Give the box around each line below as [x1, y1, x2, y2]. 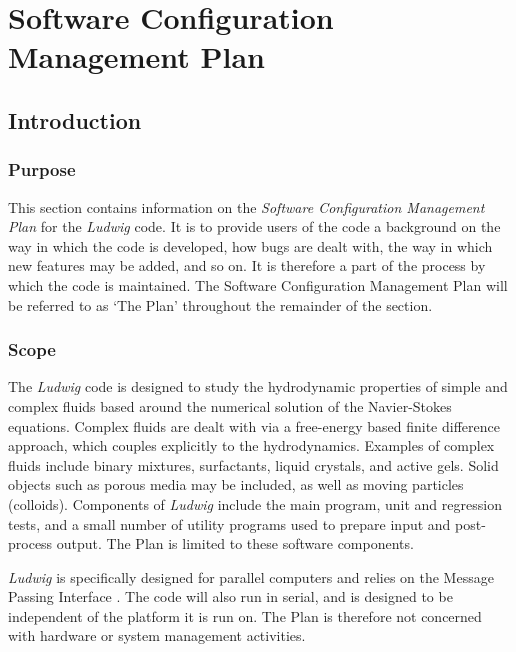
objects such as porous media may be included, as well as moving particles [8, 474, 464, 495]
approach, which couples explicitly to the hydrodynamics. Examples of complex [8, 435, 495, 456]
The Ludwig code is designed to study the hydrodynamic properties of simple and [8, 376, 508, 397]
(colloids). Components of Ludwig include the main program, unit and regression [8, 493, 502, 514]
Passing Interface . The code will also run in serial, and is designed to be [8, 586, 453, 607]
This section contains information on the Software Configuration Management [8, 196, 485, 217]
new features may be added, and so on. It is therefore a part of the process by [8, 255, 486, 276]
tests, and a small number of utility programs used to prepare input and [8, 513, 451, 534]
